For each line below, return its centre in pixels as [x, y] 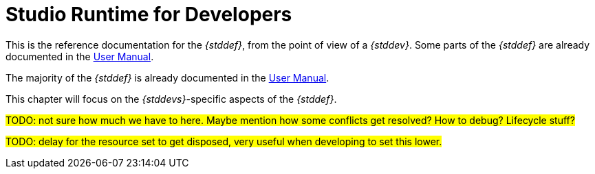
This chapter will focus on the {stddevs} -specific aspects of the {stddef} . [171, 99]
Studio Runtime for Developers [149, 14]
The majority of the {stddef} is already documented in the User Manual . [167, 77]
